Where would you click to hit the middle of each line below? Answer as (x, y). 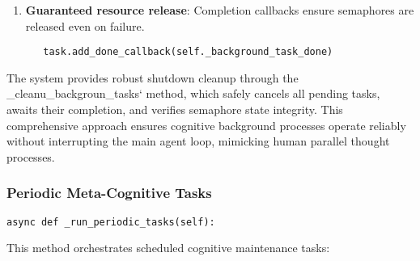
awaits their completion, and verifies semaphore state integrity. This (175, 109)
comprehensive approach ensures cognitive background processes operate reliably (206, 125)
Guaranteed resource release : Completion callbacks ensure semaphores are (220, 10)
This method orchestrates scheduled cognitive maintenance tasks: (168, 248)
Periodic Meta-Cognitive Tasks (109, 193)
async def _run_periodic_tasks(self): (111, 222)
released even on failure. (85, 25)
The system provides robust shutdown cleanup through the (153, 77)
